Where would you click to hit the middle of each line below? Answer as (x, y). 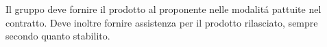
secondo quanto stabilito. (58, 36)
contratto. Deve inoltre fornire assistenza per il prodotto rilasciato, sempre (162, 22)
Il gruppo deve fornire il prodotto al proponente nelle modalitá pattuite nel (163, 9)
